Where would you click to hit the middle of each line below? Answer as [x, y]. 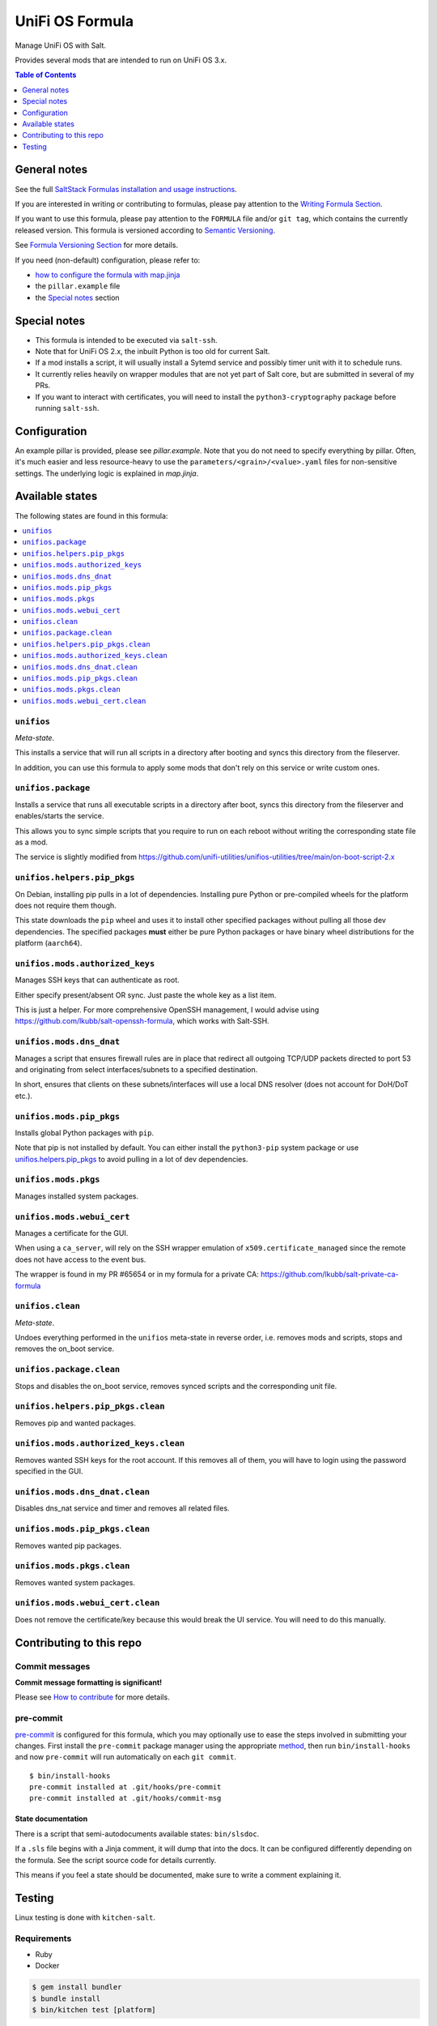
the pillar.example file [78, 286]
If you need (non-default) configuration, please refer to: [108, 260]
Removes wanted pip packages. [68, 1545]
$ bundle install [66, 1998]
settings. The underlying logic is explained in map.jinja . [107, 473]
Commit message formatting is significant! [88, 1682]
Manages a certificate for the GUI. [72, 1233]
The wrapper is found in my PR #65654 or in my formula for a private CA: [137, 1274]
